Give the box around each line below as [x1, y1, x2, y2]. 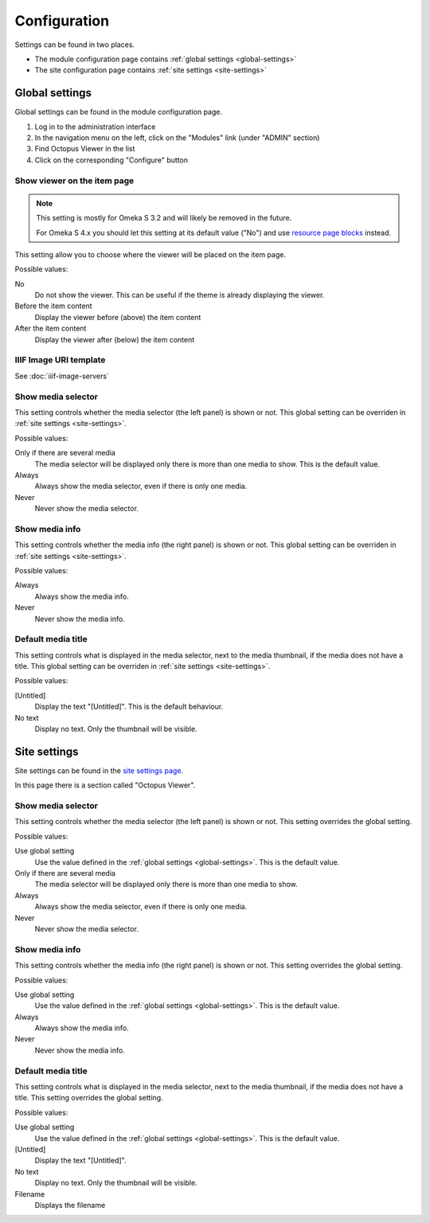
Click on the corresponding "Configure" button [34, 155, 189, 165]
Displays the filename [34, 1200, 106, 1209]
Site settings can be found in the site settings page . [14, 765, 183, 776]
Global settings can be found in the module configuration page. [14, 107, 223, 117]
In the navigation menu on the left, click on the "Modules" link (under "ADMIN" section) [34, 133, 320, 143]
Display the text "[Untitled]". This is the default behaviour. [34, 701, 224, 712]
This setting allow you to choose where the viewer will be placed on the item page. [14, 249, 287, 259]
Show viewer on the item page [14, 175, 135, 186]
